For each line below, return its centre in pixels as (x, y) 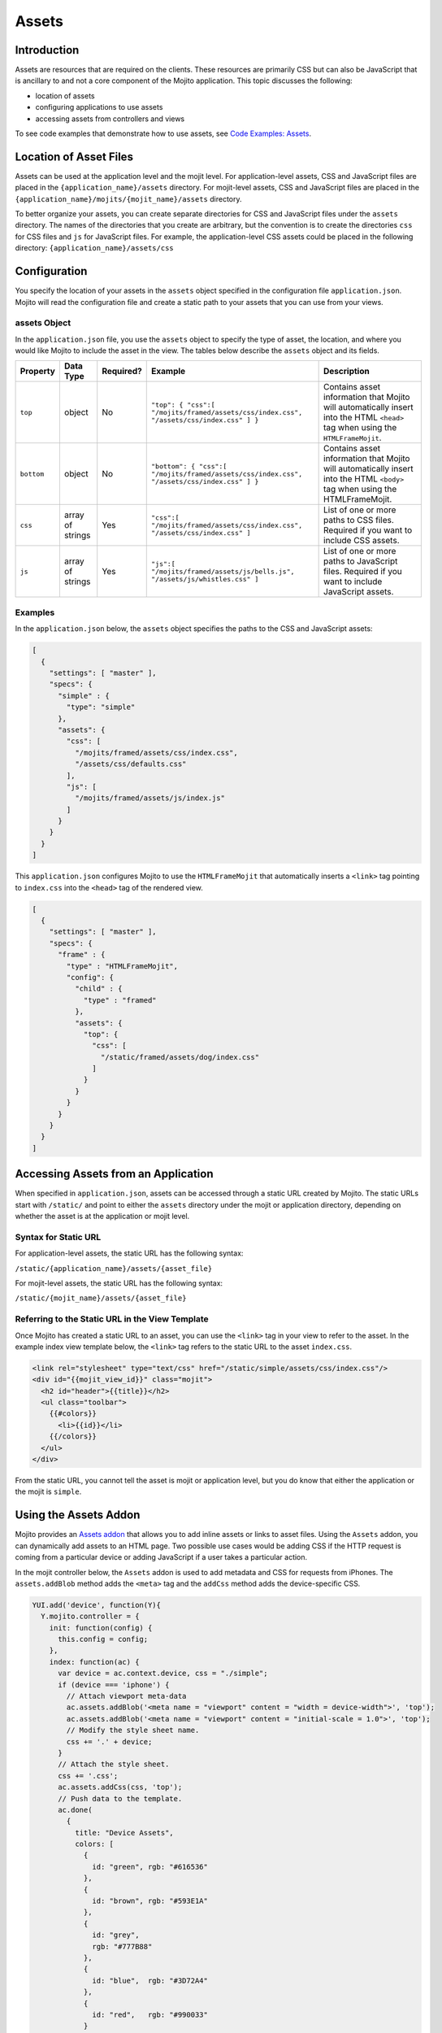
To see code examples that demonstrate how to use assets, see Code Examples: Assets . (163, 133)
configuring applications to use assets (99, 107)
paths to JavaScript (361, 561)
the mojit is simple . (48, 1491)
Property (38, 372)
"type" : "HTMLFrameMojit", (122, 966)
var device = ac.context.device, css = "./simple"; (163, 1674)
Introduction (47, 50)
